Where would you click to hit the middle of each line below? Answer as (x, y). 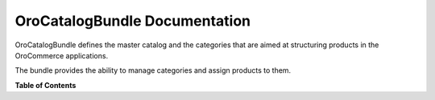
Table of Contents (46, 85)
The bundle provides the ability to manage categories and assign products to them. (153, 70)
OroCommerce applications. (62, 55)
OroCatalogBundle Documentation (133, 21)
